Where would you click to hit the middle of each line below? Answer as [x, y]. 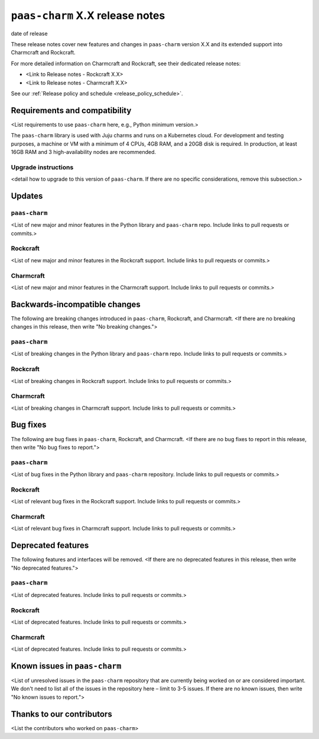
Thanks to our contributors [61, 714]
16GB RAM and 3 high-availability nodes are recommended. [84, 152]
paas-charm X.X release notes [88, 15]
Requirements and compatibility [71, 110]
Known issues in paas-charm [66, 666]
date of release [29, 33]
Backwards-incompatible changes [76, 304]
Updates [27, 196]
